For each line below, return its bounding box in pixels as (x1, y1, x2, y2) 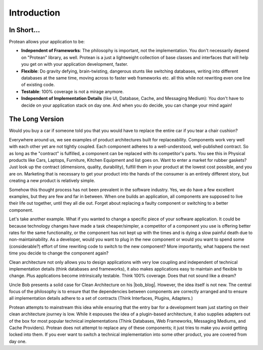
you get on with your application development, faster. (21, 61, 129, 67)
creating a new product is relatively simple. (9, 178, 95, 184)
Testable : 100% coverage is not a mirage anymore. (21, 88, 124, 95)
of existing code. (21, 82, 55, 88)
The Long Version (9, 115, 64, 123)
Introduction (9, 7, 60, 18)
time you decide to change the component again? (9, 250, 109, 256)
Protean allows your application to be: (9, 39, 85, 45)
